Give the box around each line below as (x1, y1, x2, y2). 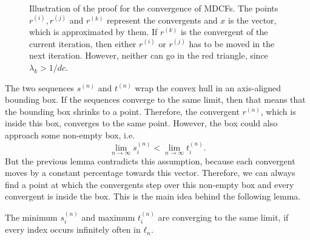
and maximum (81, 210, 135, 223)
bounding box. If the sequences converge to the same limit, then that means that (5, 93, 306, 106)
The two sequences (5, 81, 75, 94)
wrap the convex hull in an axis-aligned (135, 81, 281, 94)
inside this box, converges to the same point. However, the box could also (5, 117, 278, 129)
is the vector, (228, 13, 277, 26)
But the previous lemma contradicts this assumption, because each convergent (5, 154, 295, 167)
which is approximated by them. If (29, 25, 158, 38)
